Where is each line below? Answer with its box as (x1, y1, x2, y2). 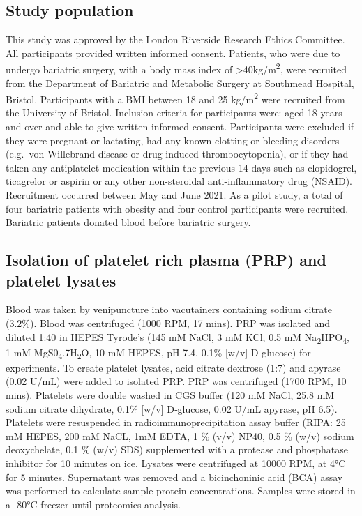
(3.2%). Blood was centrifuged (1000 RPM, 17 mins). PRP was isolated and (6, 316, 331, 331)
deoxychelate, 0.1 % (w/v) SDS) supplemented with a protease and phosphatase (6, 442, 348, 457)
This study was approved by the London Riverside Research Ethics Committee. (6, 32, 345, 47)
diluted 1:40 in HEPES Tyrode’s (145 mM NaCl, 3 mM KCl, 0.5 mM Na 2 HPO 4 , (6, 329, 349, 346)
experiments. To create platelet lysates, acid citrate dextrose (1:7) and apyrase (6, 360, 341, 374)
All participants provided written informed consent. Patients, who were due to (6, 45, 340, 60)
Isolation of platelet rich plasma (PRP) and (6, 249, 326, 271)
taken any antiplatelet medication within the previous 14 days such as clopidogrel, (6, 160, 357, 174)
